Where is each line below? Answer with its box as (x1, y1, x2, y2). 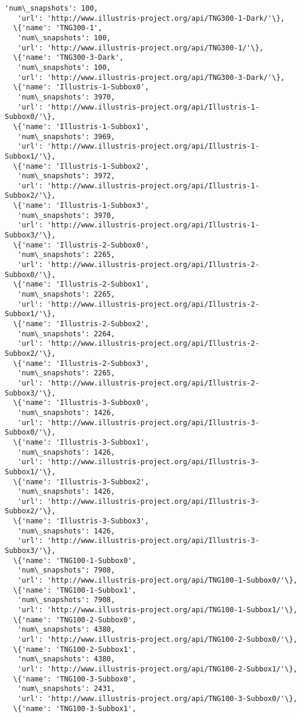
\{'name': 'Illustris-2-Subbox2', (13, 320, 149, 328)
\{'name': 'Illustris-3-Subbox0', (13, 398, 149, 407)
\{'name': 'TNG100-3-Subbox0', (13, 674, 136, 683)
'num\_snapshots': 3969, (17, 132, 116, 141)
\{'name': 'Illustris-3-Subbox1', (13, 438, 149, 446)
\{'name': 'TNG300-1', (13, 24, 103, 33)
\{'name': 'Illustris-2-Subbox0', (13, 240, 149, 249)
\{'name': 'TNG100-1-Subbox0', (13, 556, 136, 565)
